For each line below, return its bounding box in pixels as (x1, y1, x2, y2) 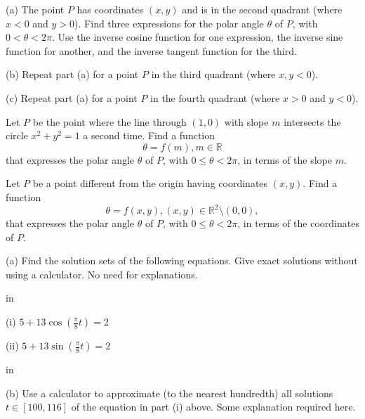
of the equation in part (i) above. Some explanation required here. (71, 399, 356, 414)
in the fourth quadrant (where (150, 90, 280, 105)
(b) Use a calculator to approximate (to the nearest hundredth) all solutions (6, 385, 333, 400)
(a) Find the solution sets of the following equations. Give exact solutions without (6, 253, 358, 268)
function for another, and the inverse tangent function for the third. (6, 43, 297, 58)
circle (6, 128, 28, 143)
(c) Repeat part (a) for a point (6, 90, 138, 105)
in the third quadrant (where (151, 67, 276, 82)
